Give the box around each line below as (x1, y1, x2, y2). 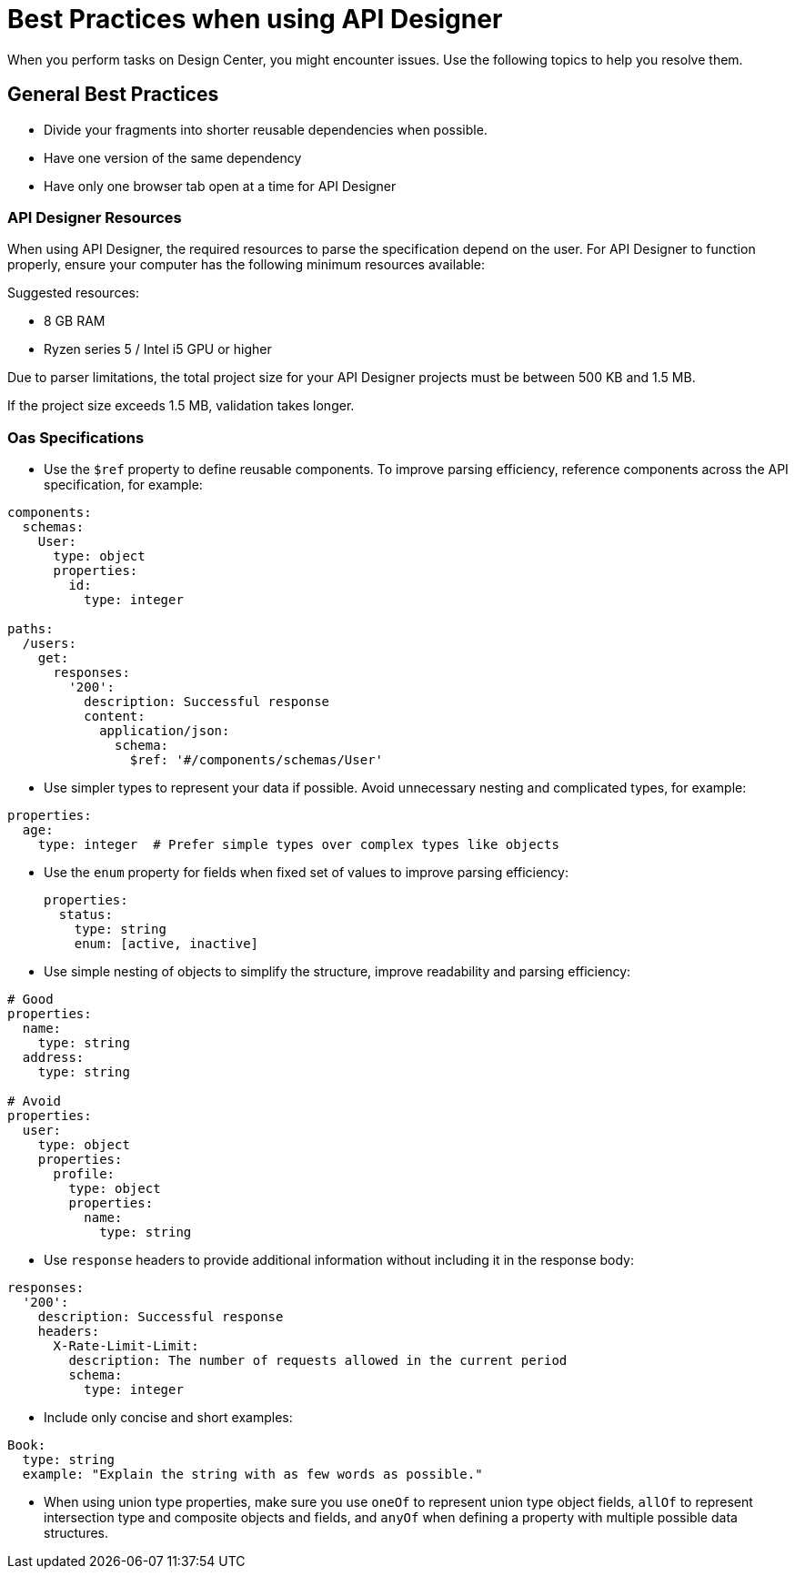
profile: (53, 1167, 116, 1182)
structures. (44, 1525, 108, 1541)
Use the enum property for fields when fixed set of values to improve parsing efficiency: (44, 864, 569, 881)
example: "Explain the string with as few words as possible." (22, 1467, 483, 1482)
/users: (22, 636, 76, 652)
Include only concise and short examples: (44, 1409, 293, 1426)
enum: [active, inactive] (74, 936, 259, 952)
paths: (7, 621, 54, 637)
